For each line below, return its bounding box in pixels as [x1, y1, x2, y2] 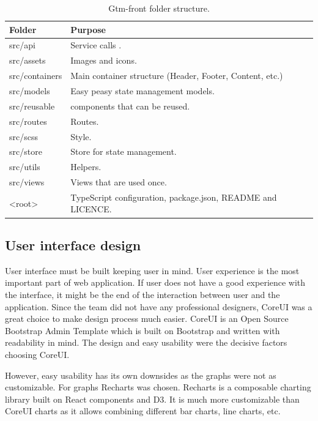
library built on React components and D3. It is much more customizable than [5, 392, 300, 405]
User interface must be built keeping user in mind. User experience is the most [5, 264, 300, 277]
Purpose [70, 23, 106, 35]
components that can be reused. [70, 99, 190, 112]
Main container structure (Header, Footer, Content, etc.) [70, 69, 283, 82]
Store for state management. [70, 145, 177, 158]
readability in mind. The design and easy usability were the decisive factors [5, 336, 287, 349]
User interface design [5, 235, 141, 254]
